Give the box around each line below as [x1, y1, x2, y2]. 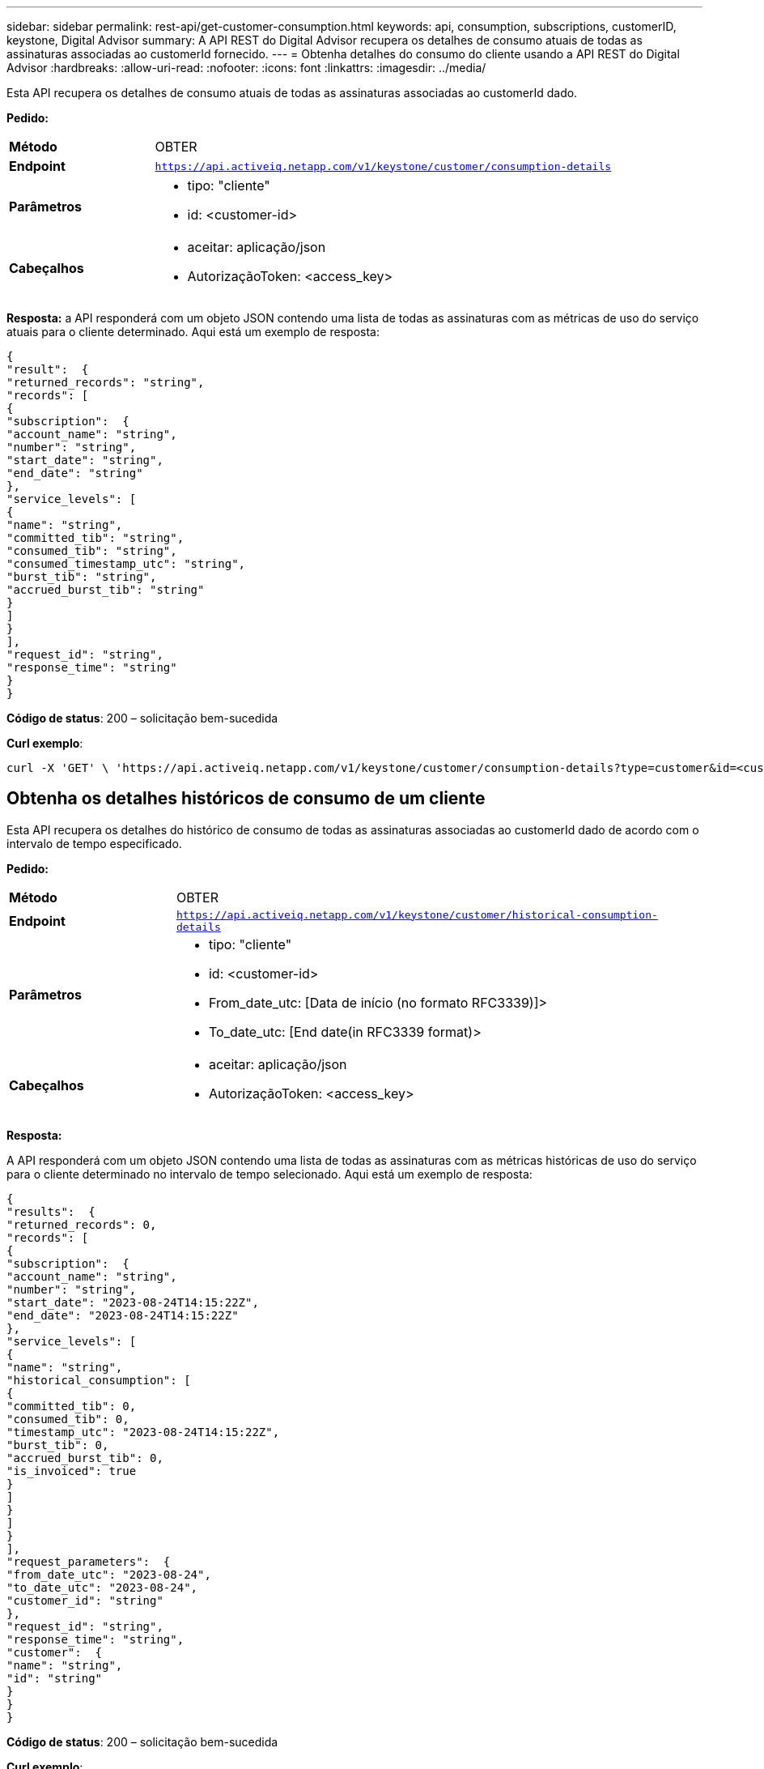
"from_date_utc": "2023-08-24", [6, 1567, 211, 1581]
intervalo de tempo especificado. [6, 836, 182, 850]
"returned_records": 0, [6, 1217, 157, 1231]
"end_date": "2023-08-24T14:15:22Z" [6, 1308, 239, 1322]
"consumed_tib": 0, [6, 1412, 129, 1426]
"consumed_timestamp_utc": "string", [6, 557, 246, 570]
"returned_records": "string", [6, 376, 205, 389]
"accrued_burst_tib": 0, [6, 1451, 163, 1464]
